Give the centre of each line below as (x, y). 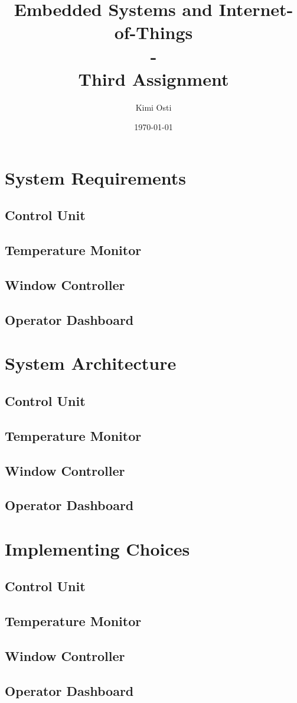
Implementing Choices (97, 548)
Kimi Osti (154, 107)
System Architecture (91, 363)
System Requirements (95, 177)
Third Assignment (154, 78)
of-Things (154, 32)
